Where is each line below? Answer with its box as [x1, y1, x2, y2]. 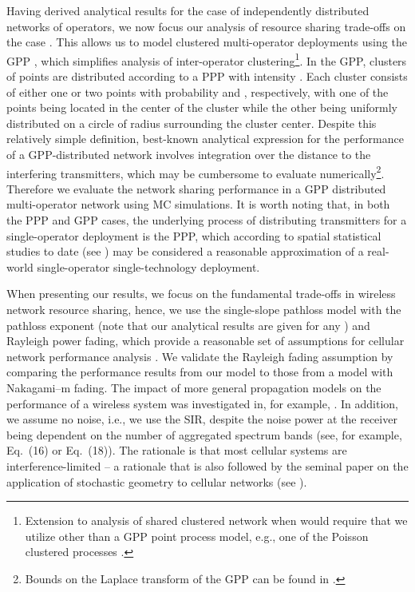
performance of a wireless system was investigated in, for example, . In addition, [6, 395, 398, 411]
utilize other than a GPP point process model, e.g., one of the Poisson [25, 527, 369, 544]
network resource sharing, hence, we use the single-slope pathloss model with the [6, 301, 401, 317]
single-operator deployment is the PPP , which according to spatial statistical [6, 227, 381, 244]
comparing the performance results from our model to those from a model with [6, 364, 393, 380]
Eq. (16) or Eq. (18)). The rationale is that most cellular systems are [6, 442, 347, 459]
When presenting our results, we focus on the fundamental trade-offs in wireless [6, 285, 396, 302]
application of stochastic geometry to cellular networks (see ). [6, 473, 307, 490]
